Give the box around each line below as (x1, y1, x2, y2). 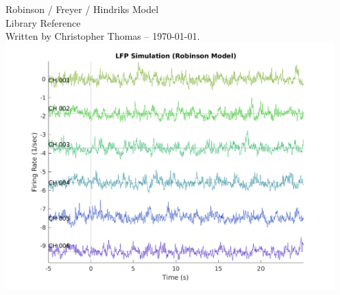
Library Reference (5, 15, 81, 29)
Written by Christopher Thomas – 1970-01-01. (5, 29, 200, 43)
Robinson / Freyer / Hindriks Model (5, 2, 159, 16)
